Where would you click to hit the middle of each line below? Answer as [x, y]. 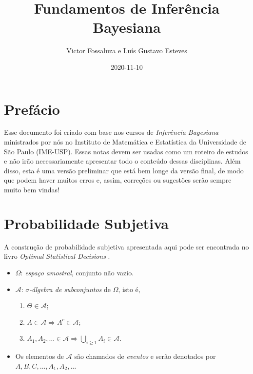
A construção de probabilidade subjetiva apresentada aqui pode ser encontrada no [126, 246]
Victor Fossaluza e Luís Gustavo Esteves [127, 51]
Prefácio [32, 109]
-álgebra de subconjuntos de [70, 289]
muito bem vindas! [32, 189]
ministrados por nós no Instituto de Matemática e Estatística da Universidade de [125, 142]
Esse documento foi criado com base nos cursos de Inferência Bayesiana [111, 132]
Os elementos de [40, 356]
